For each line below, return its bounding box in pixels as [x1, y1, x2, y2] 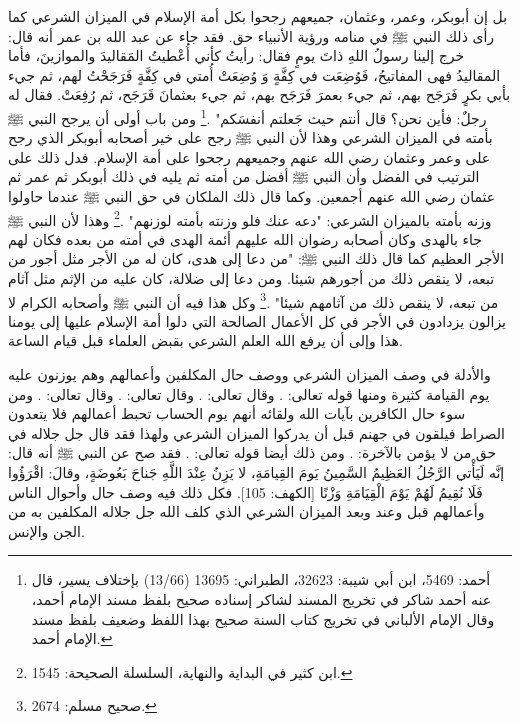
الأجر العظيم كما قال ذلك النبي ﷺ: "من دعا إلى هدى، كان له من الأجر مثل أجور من [8, 248, 505, 269]
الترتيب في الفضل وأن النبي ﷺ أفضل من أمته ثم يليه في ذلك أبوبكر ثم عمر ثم [8, 166, 480, 187]
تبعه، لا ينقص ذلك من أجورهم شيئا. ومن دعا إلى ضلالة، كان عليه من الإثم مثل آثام [8, 268, 495, 289]
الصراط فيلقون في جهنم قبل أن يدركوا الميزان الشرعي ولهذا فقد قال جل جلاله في [8, 422, 505, 443]
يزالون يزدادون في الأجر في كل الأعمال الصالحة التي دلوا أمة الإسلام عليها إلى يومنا [8, 310, 507, 331]
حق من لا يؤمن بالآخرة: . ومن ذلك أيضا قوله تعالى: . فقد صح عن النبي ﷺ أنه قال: [8, 442, 497, 463]
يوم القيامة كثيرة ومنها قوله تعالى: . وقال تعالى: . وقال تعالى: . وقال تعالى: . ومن [8, 383, 490, 404]
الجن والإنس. [8, 520, 85, 541]
